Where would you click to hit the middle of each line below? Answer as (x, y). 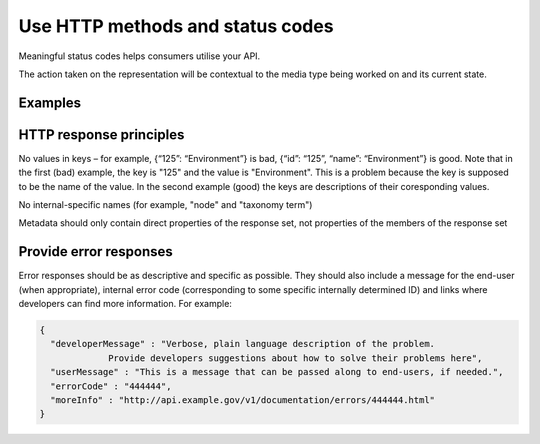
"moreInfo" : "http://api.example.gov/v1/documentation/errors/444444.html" (242, 400)
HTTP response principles (101, 134)
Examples (50, 102)
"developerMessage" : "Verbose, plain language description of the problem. (242, 344)
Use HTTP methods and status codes (176, 26)
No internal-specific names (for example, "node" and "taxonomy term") (165, 205)
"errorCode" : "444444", (111, 386)
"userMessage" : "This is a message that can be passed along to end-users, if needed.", (277, 372)
